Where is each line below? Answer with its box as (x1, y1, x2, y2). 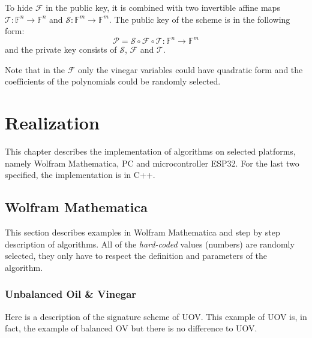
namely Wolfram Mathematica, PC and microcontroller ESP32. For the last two (5, 156, 299, 169)
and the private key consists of (5, 43, 117, 56)
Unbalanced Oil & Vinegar (5, 286, 137, 301)
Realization (5, 110, 100, 135)
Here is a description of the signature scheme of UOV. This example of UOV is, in (5, 310, 307, 322)
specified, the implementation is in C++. (5, 168, 155, 181)
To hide (5, 1, 33, 13)
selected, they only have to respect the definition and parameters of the (5, 249, 268, 262)
